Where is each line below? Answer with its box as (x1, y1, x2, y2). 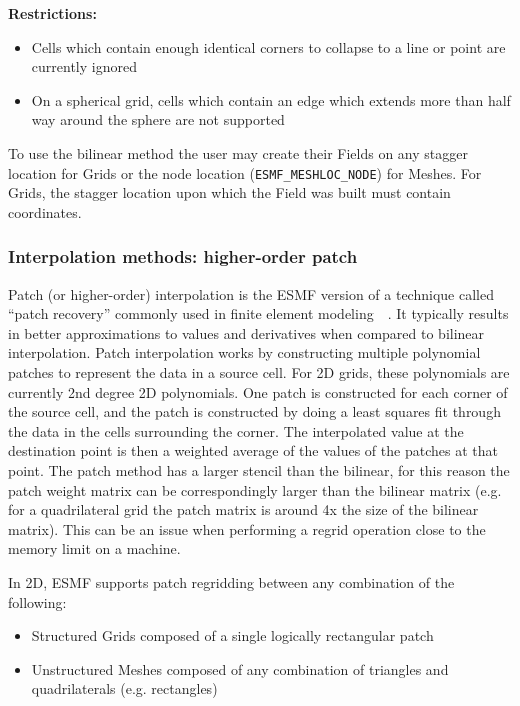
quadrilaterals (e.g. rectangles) (31, 678, 218, 699)
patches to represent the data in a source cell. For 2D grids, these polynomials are (8, 362, 510, 382)
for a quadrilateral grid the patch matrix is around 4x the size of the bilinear (8, 499, 479, 520)
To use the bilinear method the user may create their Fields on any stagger (8, 142, 468, 163)
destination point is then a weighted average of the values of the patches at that (8, 440, 498, 461)
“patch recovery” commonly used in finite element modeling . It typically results (8, 303, 509, 324)
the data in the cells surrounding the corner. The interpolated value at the (8, 420, 464, 441)
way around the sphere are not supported (31, 109, 285, 130)
